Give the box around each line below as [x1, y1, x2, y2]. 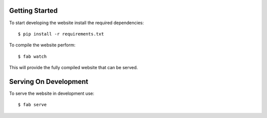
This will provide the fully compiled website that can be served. [9, 65, 138, 71]
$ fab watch [18, 53, 47, 59]
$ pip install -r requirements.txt [18, 31, 104, 37]
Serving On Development [9, 77, 89, 86]
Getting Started [9, 6, 58, 15]
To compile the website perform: [9, 42, 76, 48]
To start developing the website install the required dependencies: [9, 20, 144, 26]
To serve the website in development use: [9, 90, 94, 96]
